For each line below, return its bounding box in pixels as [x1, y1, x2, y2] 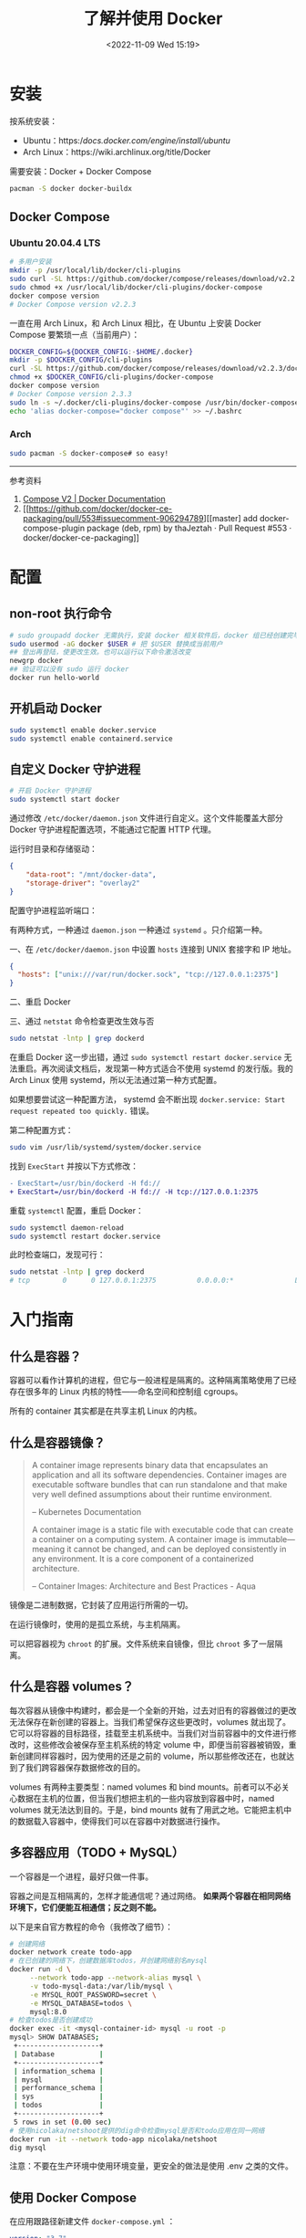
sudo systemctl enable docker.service [9, 725, 157, 735]
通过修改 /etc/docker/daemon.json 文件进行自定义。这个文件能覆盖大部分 [9, 813, 284, 824]
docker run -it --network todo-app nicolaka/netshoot [9, 2134, 219, 2144]
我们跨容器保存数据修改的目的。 [25, 1761, 146, 1772]
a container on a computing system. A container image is [31, 1533, 246, 1544]
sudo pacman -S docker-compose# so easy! [9, 448, 169, 457]
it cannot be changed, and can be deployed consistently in [66, 1543, 287, 1554]
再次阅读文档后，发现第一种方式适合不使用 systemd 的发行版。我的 [40, 1063, 293, 1074]
